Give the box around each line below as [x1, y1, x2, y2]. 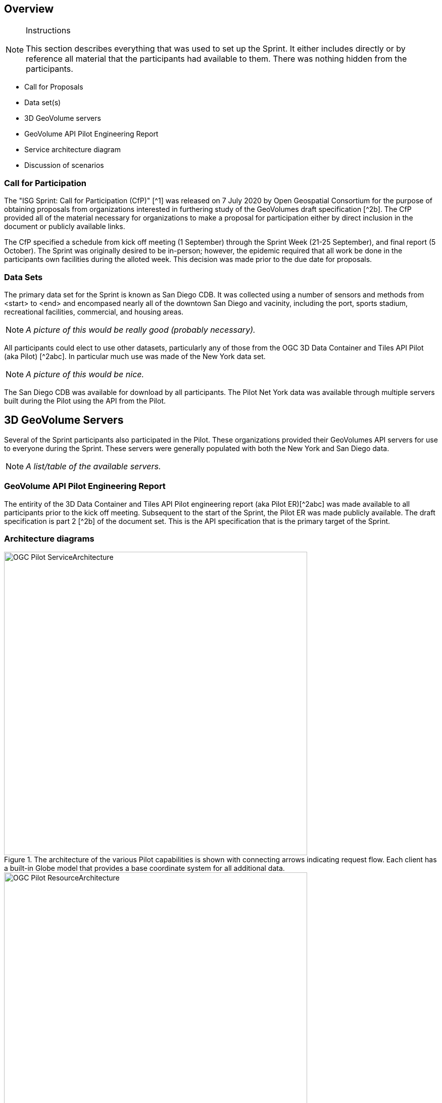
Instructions [26, 25, 71, 36]
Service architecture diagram [24, 145, 121, 154]
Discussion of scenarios [24, 161, 104, 170]
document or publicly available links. [4, 222, 125, 231]
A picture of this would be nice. [26, 369, 144, 379]
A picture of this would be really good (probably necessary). [26, 324, 256, 335]
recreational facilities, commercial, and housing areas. [4, 307, 184, 316]
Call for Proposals [24, 82, 83, 92]
